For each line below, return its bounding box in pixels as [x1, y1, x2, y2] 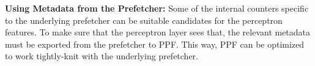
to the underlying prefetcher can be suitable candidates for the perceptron [5, 13, 283, 26]
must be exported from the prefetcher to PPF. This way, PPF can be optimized [5, 37, 305, 50]
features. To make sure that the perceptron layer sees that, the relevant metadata [5, 26, 311, 38]
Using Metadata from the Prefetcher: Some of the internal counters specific [5, 2, 309, 14]
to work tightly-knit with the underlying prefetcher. [5, 50, 199, 62]
